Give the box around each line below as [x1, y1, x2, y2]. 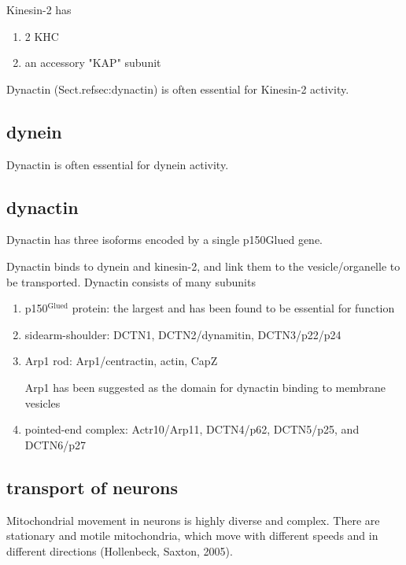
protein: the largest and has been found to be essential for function [72, 300, 395, 316]
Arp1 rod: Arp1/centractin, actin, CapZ [24, 353, 218, 369]
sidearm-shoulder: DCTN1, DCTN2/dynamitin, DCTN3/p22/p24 [24, 326, 341, 342]
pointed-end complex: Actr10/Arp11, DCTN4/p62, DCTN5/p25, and [24, 421, 360, 438]
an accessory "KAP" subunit [24, 54, 161, 71]
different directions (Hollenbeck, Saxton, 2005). [6, 542, 233, 559]
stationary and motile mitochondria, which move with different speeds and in [6, 527, 378, 544]
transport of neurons [6, 475, 178, 499]
